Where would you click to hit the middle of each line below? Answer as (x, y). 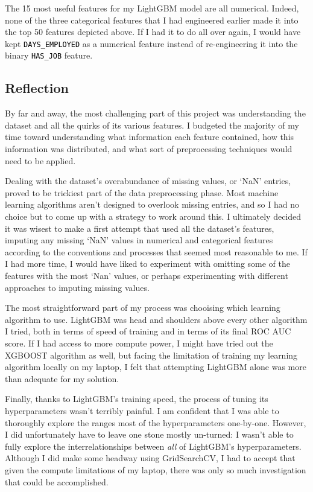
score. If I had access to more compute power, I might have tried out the (139, 343)
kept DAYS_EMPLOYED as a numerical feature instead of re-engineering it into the (151, 43)
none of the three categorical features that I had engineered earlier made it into (152, 20)
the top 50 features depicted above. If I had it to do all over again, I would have (153, 32)
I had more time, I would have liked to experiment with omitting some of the (148, 264)
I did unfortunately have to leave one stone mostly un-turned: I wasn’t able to (149, 434)
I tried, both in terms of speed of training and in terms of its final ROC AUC (148, 331)
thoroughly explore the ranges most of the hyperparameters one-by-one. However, (156, 422)
